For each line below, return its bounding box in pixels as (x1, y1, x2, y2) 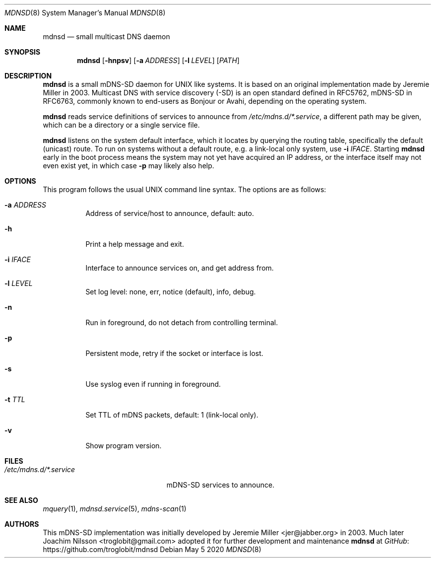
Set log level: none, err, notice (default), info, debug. (85, 287, 256, 296)
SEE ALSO (4, 496, 38, 504)
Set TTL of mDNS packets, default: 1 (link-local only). (85, 411, 258, 419)
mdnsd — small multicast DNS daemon (43, 32, 170, 41)
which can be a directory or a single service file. (43, 121, 200, 129)
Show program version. (85, 441, 162, 450)
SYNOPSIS (4, 48, 41, 56)
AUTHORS (4, 520, 39, 528)
